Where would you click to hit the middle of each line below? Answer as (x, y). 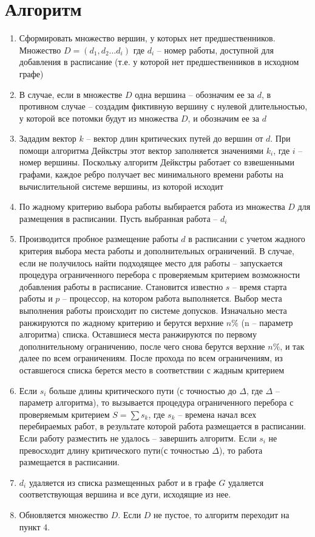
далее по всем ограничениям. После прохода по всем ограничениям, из (151, 358)
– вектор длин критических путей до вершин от (175, 138)
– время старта (260, 286)
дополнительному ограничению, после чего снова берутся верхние (142, 346)
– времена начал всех (217, 414)
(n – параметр (267, 322)
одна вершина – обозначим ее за (195, 94)
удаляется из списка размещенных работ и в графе (122, 482)
